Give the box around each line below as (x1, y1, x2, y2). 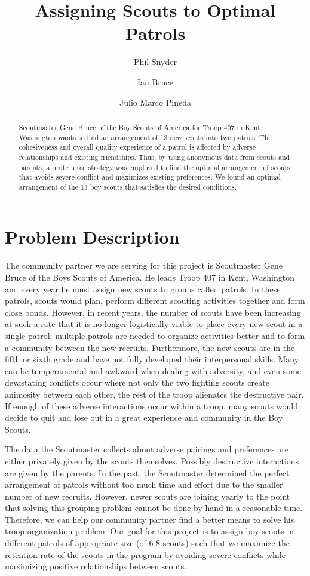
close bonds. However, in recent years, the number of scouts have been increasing (5, 306, 301, 318)
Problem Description (5, 224, 180, 249)
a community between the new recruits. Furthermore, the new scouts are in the (5, 341, 295, 353)
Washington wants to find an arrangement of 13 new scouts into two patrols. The (19, 132, 272, 142)
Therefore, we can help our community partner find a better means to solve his (5, 513, 294, 525)
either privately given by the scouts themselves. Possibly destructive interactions (5, 454, 299, 467)
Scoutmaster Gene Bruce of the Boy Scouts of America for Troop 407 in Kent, (19, 122, 263, 132)
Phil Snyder (134, 56, 177, 68)
